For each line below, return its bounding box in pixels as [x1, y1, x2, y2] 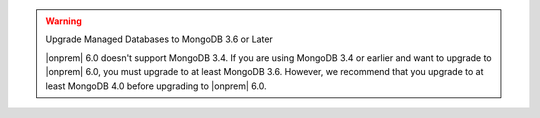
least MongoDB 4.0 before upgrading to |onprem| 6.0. [45, 80, 267, 92]
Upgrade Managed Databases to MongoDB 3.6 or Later [45, 33, 274, 45]
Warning [45, 15, 82, 27]
